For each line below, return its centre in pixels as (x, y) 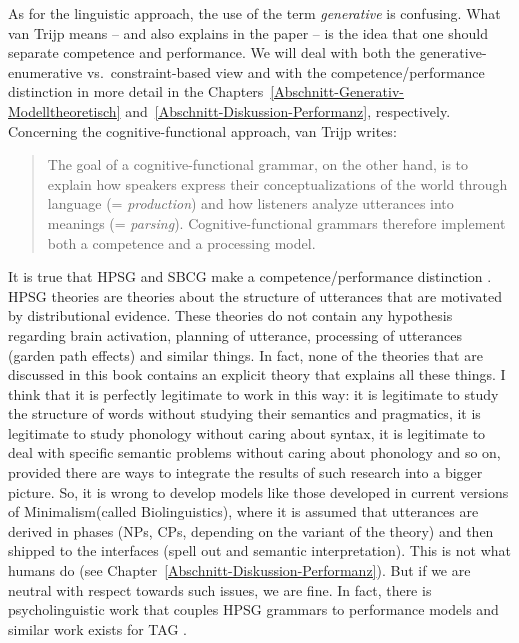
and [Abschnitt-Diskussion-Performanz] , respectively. (288, 110)
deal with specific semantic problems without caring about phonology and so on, (254, 452)
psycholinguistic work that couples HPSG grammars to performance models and (253, 609)
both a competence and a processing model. (181, 242)
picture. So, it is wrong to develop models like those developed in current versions (258, 491)
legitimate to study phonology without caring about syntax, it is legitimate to (247, 432)
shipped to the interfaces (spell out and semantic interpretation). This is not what (260, 550)
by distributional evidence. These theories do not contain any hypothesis (230, 315)
